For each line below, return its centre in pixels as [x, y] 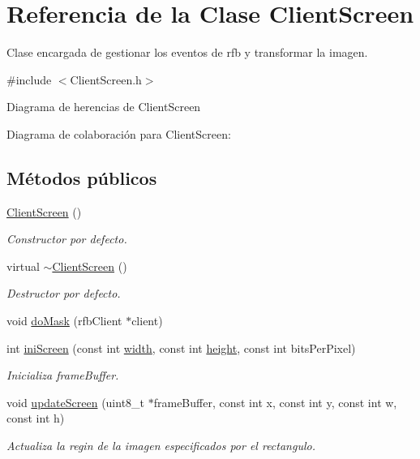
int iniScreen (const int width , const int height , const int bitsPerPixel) [181, 347]
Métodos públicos [82, 177]
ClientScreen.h [106, 79]
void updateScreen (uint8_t [76, 402]
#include [29, 79]
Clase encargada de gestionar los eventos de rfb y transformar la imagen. [187, 52]
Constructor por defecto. [67, 239]
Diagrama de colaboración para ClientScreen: [119, 133]
